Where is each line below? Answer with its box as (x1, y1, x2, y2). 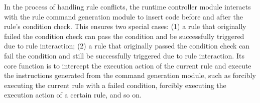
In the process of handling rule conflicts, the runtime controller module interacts (4, 1, 251, 11)
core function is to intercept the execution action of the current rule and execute (4, 60, 251, 70)
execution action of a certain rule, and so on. (4, 89, 142, 100)
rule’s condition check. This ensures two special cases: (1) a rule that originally (4, 21, 246, 31)
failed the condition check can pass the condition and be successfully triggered (4, 30, 244, 41)
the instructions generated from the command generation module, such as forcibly (4, 70, 256, 80)
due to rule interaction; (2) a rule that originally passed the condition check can (4, 40, 250, 51)
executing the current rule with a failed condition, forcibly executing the (4, 79, 226, 90)
